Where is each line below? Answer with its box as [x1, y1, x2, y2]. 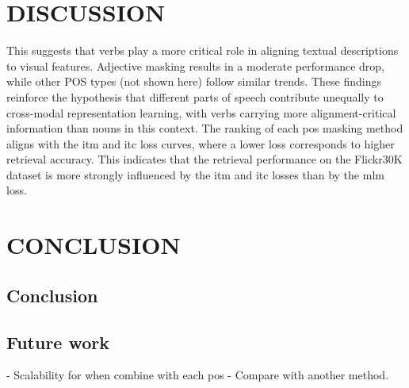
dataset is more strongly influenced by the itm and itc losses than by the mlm [6, 166, 384, 182]
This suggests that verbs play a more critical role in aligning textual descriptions [6, 42, 399, 59]
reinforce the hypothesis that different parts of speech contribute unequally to [6, 88, 384, 105]
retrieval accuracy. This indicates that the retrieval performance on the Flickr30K [6, 151, 403, 167]
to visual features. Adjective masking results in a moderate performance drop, [6, 57, 385, 74]
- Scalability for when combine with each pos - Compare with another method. [6, 367, 389, 383]
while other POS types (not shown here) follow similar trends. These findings [6, 73, 381, 90]
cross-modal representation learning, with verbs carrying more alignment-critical [6, 104, 396, 121]
